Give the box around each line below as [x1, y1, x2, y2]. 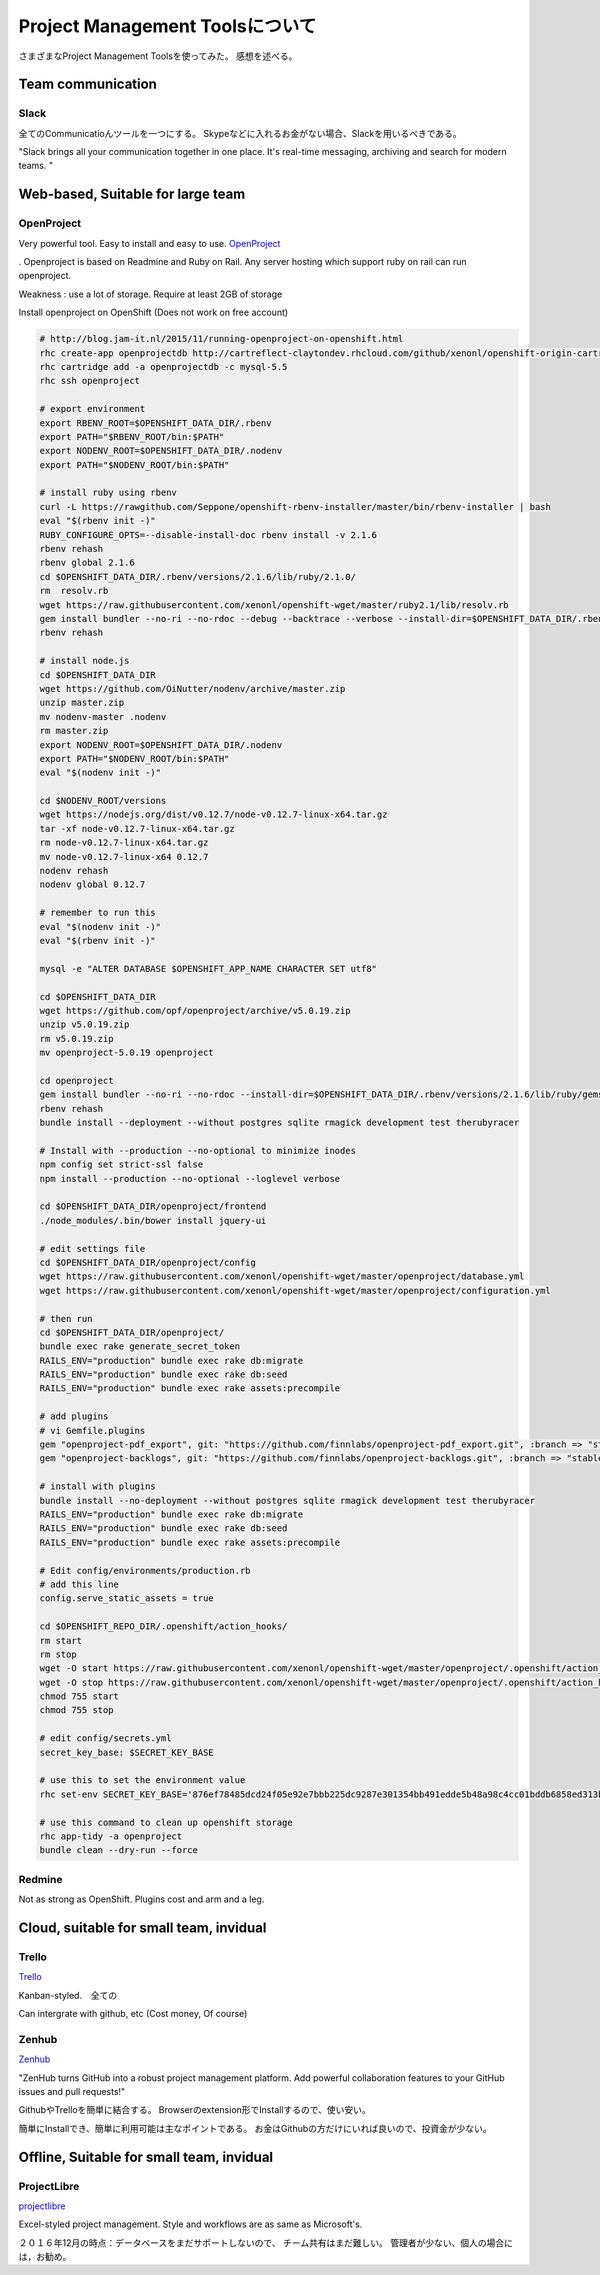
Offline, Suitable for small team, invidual [18, 2148, 274, 2165]
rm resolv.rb [39, 585, 109, 597]
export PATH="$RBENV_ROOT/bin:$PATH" [39, 431, 225, 442]
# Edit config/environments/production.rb [39, 1565, 251, 1576]
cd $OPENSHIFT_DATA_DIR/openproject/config [39, 1256, 257, 1268]
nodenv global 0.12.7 [39, 879, 146, 890]
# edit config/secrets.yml [39, 1733, 172, 1744]
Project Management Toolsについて [18, 15, 317, 37]
